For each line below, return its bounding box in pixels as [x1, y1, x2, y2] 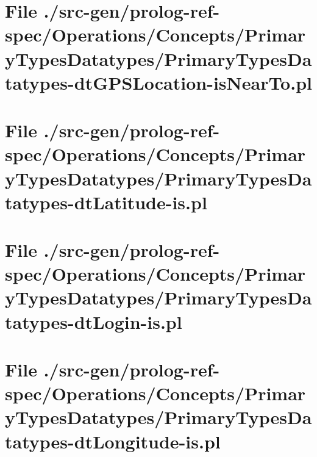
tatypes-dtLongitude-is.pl [5, 428, 221, 453]
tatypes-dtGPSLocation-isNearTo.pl [5, 70, 312, 95]
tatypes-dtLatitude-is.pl [5, 189, 207, 214]
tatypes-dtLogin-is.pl [5, 309, 182, 334]
